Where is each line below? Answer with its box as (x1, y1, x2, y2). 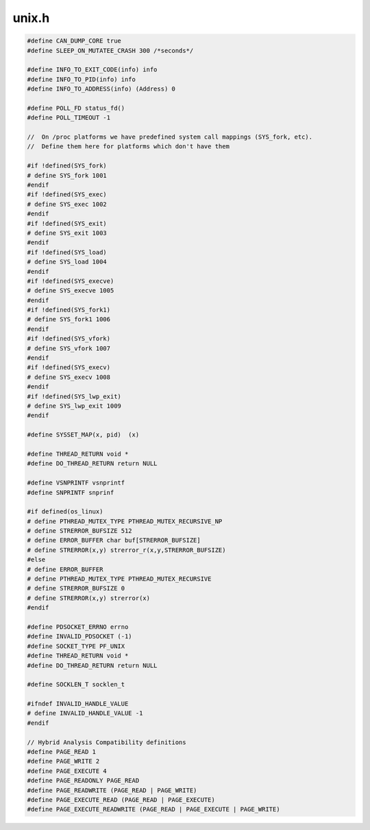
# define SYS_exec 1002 (27, 200, 108, 208)
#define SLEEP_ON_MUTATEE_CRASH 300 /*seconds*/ (27, 47, 194, 54)
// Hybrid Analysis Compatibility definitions (27, 738, 186, 746)
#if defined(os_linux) (27, 508, 103, 516)
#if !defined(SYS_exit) (27, 220, 108, 227)
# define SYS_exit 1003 (27, 229, 108, 237)
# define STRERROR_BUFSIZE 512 (27, 527, 133, 535)
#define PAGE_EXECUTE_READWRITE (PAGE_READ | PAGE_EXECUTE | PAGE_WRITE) (27, 805, 280, 814)
